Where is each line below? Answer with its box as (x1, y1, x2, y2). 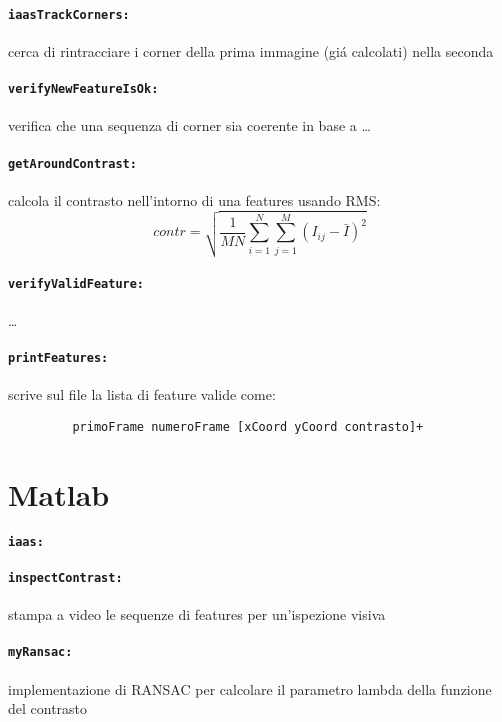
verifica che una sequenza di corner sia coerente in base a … (8, 115, 371, 136)
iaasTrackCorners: (8, 7, 130, 22)
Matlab (8, 473, 110, 514)
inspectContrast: (8, 570, 123, 585)
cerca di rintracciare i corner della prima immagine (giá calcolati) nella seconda (8, 40, 494, 61)
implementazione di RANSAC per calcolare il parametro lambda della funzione (8, 678, 492, 699)
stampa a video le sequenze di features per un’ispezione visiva (8, 604, 386, 625)
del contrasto (8, 698, 88, 719)
